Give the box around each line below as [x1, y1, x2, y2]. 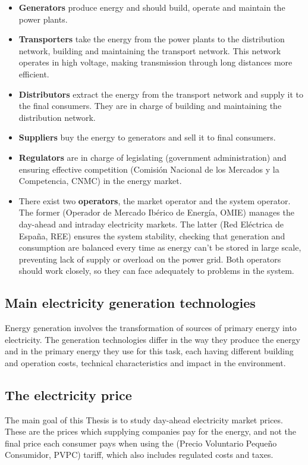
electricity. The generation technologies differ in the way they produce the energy [5, 333, 300, 345]
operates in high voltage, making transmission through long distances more [18, 56, 293, 68]
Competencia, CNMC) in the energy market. [18, 174, 182, 187]
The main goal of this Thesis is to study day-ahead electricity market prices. [5, 413, 283, 426]
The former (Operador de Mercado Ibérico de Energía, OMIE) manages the [18, 206, 294, 219]
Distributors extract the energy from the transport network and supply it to [18, 88, 303, 100]
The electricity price [5, 385, 132, 404]
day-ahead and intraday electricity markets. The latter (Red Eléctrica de [18, 217, 284, 230]
